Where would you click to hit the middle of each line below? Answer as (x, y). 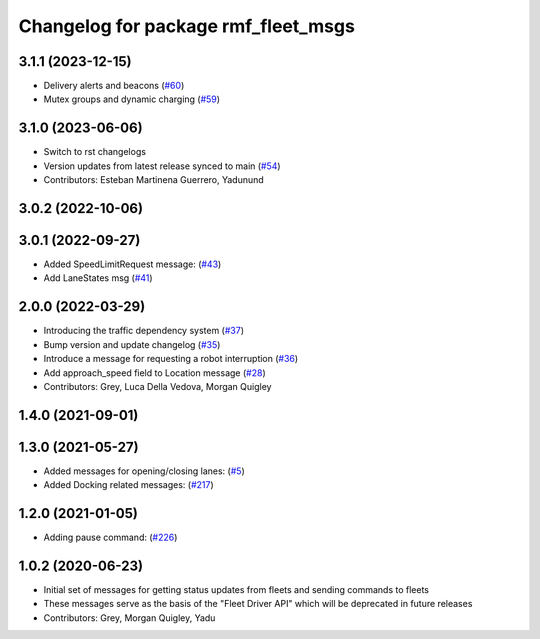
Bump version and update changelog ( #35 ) (132, 344)
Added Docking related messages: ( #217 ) (128, 485)
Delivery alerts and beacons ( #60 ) (114, 86)
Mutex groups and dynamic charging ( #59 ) (131, 99)
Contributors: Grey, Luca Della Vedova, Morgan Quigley (157, 386)
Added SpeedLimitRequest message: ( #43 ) (132, 264)
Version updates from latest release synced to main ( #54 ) (162, 166)
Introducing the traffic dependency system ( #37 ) (144, 331)
